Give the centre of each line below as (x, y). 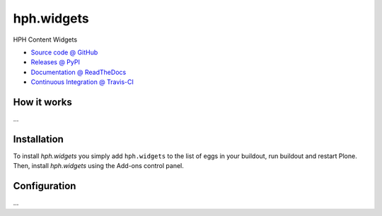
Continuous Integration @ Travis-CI (82, 82)
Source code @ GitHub (64, 52)
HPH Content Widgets (45, 40)
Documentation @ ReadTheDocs (79, 72)
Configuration (45, 186)
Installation (38, 139)
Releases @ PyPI (56, 62)
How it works (42, 102)
